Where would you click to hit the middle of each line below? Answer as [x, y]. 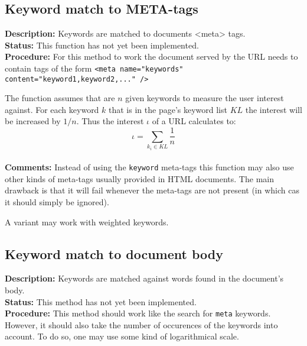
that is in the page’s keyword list [168, 109]
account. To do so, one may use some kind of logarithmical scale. [122, 336]
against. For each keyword [52, 109]
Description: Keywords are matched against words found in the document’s [144, 278]
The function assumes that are [60, 98]
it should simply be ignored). [57, 201]
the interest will [274, 109]
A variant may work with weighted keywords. [87, 221]
